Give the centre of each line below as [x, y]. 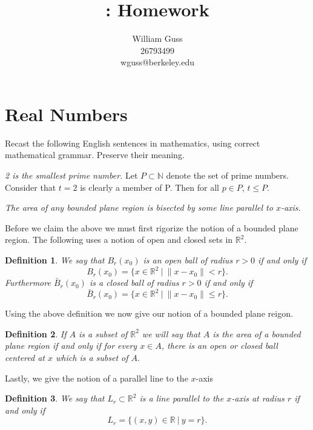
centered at [25, 357]
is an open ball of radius [188, 260]
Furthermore [28, 283]
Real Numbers [66, 114]
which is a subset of [92, 357]
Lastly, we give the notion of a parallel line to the [97, 378]
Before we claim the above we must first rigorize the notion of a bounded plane [152, 227]
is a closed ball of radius [134, 283]
